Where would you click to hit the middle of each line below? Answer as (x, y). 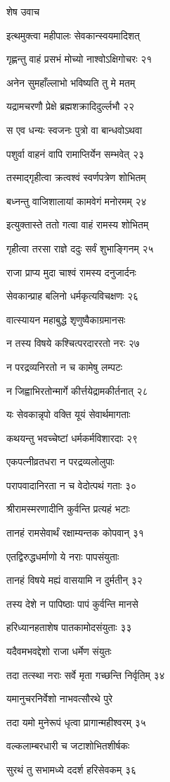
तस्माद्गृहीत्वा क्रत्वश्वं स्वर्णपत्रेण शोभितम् (76, 177)
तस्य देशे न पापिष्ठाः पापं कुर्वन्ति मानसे (72, 603)
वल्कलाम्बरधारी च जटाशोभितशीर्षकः (68, 746)
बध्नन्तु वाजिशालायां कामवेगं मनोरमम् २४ (77, 201)
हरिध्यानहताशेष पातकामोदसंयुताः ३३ (69, 627)
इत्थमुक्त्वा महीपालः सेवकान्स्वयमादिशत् (73, 35)
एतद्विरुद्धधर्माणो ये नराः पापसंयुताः (63, 556)
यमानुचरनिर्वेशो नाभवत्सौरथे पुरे (60, 698)
